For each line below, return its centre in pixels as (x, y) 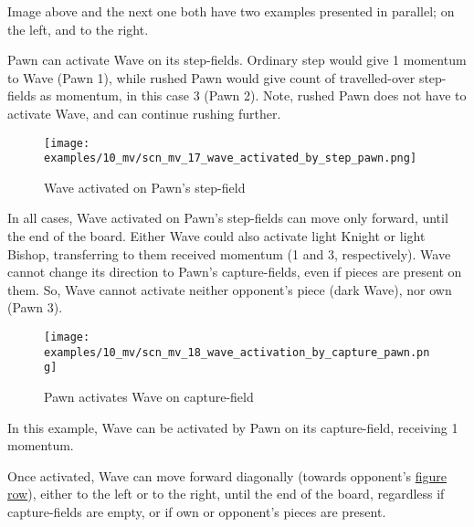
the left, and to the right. (78, 29)
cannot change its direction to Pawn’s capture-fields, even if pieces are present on (235, 272)
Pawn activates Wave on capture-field (149, 396)
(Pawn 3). (35, 307)
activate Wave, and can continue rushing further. (144, 113)
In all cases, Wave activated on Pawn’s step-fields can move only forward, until (228, 218)
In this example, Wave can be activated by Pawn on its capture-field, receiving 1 (233, 427)
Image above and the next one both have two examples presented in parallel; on (231, 11)
